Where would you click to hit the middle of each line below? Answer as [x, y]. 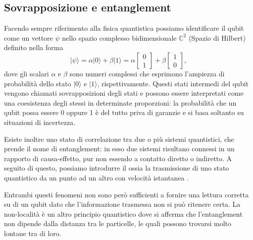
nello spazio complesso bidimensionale [119, 37]
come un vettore [28, 37]
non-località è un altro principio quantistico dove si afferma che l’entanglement [123, 213]
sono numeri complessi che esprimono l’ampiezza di [147, 73]
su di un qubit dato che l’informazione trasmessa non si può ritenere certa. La [122, 204]
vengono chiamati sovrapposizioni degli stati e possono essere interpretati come [124, 93]
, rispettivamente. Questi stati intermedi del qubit [173, 83]
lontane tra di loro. [33, 233]
